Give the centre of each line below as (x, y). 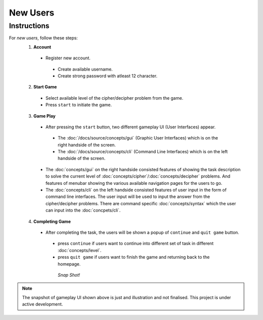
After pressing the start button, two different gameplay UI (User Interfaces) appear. (131, 127)
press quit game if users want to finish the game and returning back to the (134, 257)
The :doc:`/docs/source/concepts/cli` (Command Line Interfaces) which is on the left (143, 152)
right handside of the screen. (87, 145)
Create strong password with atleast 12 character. (108, 76)
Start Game (45, 87)
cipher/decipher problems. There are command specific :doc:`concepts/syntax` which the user (141, 203)
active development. (43, 304)
